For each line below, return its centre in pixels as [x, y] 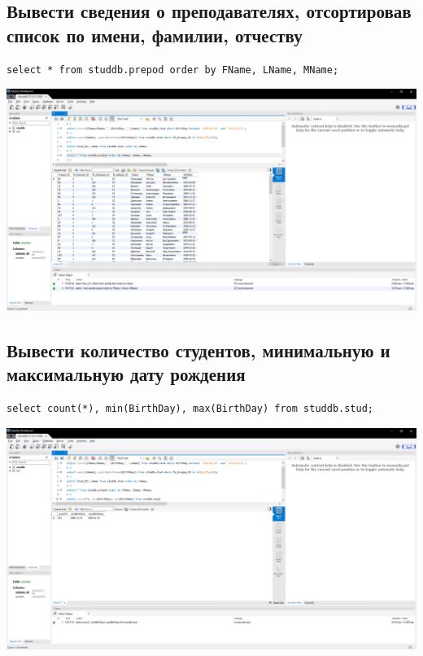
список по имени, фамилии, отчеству [155, 35]
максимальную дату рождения [126, 374]
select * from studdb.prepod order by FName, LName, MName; [173, 70]
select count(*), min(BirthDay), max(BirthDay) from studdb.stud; [190, 409]
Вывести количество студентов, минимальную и [198, 350]
